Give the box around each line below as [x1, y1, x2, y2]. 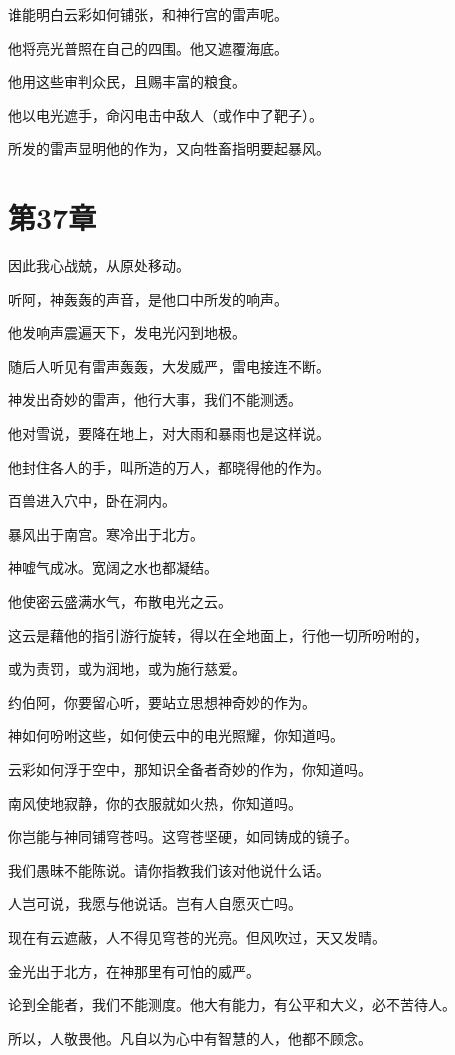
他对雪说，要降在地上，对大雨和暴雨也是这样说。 [8, 423, 330, 444]
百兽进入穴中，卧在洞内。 [8, 490, 176, 511]
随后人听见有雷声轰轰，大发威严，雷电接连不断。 [8, 355, 330, 376]
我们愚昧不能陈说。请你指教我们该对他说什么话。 [8, 859, 330, 880]
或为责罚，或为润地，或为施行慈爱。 [8, 658, 246, 679]
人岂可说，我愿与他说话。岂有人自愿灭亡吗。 [8, 893, 302, 914]
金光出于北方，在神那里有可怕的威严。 [8, 960, 260, 981]
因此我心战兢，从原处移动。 [8, 255, 190, 276]
